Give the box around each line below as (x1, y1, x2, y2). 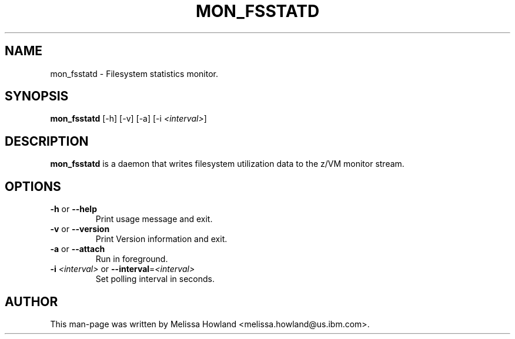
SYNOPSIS (5, 89, 69, 104)
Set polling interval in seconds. (95, 274, 215, 284)
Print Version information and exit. (95, 234, 228, 244)
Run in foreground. (95, 254, 168, 264)
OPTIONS (5, 179, 61, 194)
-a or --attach (50, 244, 105, 254)
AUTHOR (5, 294, 58, 309)
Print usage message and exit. (95, 214, 213, 224)
